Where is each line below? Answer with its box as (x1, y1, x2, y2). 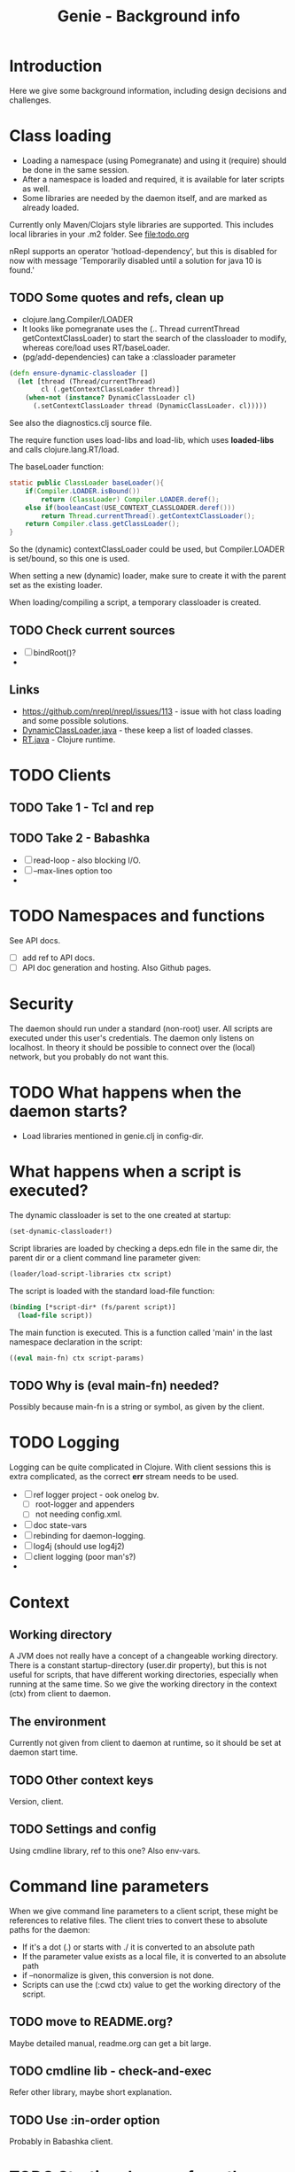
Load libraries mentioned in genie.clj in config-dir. (21, 1131, 204, 1142)
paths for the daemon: (9, 1924, 90, 1935)
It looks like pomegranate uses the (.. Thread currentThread (21, 323, 241, 334)
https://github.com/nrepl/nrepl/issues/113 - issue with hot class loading (21, 706, 282, 717)
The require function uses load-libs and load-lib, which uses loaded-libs (9, 435, 275, 446)
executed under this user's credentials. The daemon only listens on (9, 1033, 255, 1043)
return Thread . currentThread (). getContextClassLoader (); (41, 511, 255, 520)
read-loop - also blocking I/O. (33, 855, 142, 865)
